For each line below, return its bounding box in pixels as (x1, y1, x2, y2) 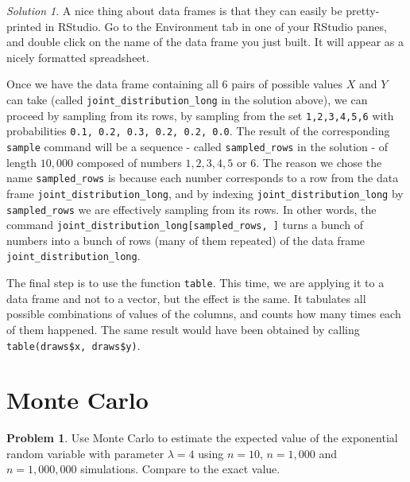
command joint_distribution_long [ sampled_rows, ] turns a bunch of (6, 216, 363, 233)
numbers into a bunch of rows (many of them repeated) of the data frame (6, 231, 366, 248)
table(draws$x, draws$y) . (6, 336, 141, 353)
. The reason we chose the (256, 154, 382, 170)
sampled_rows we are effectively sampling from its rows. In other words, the (6, 200, 377, 217)
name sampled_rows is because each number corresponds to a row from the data (6, 169, 399, 186)
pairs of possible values (231, 76, 343, 92)
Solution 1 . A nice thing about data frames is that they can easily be (6, 2, 342, 18)
